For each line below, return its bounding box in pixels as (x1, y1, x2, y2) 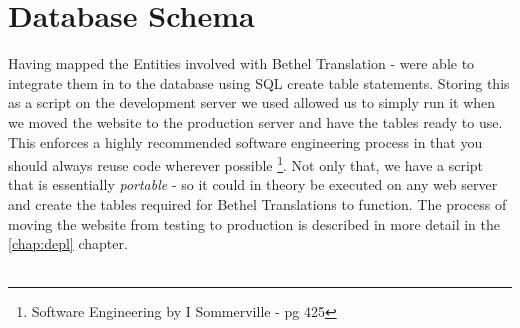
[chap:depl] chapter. (8, 233, 128, 254)
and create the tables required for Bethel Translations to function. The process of (8, 193, 507, 214)
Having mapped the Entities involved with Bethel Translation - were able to (8, 53, 475, 74)
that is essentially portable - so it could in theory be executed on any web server (8, 174, 498, 195)
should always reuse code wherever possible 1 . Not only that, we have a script (8, 152, 484, 175)
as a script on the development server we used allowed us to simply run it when (8, 92, 496, 113)
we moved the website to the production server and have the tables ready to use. (8, 111, 503, 132)
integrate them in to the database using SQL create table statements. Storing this (8, 72, 510, 93)
